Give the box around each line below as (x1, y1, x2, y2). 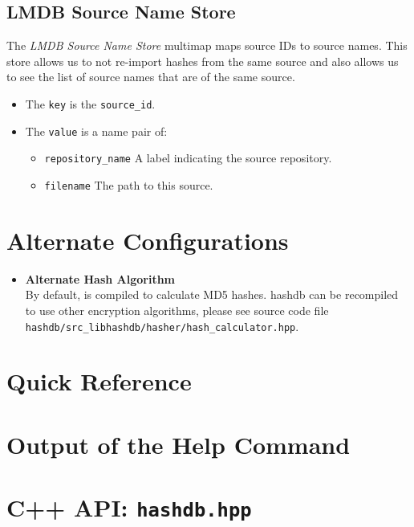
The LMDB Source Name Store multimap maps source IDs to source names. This (6, 37, 408, 54)
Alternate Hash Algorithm (25, 270, 176, 287)
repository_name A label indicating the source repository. (44, 149, 332, 166)
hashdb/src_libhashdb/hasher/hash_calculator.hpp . (25, 317, 299, 334)
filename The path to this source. (44, 176, 213, 193)
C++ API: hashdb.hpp (6, 491, 252, 524)
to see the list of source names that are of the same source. (6, 68, 295, 85)
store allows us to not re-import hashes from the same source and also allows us (6, 52, 399, 69)
